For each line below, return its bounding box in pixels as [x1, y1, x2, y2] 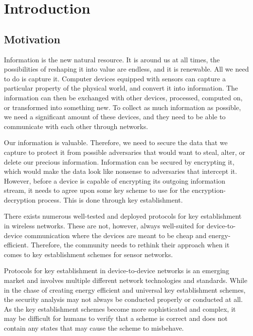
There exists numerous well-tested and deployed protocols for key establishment [4, 211, 242, 221]
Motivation [4, 31, 60, 46]
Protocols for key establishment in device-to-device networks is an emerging [4, 265, 230, 276]
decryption [4, 194, 36, 205]
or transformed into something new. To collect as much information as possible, [4, 102, 241, 112]
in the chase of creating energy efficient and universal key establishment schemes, [4, 284, 246, 295]
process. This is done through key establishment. [37, 194, 183, 205]
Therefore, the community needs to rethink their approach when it [31, 240, 230, 250]
